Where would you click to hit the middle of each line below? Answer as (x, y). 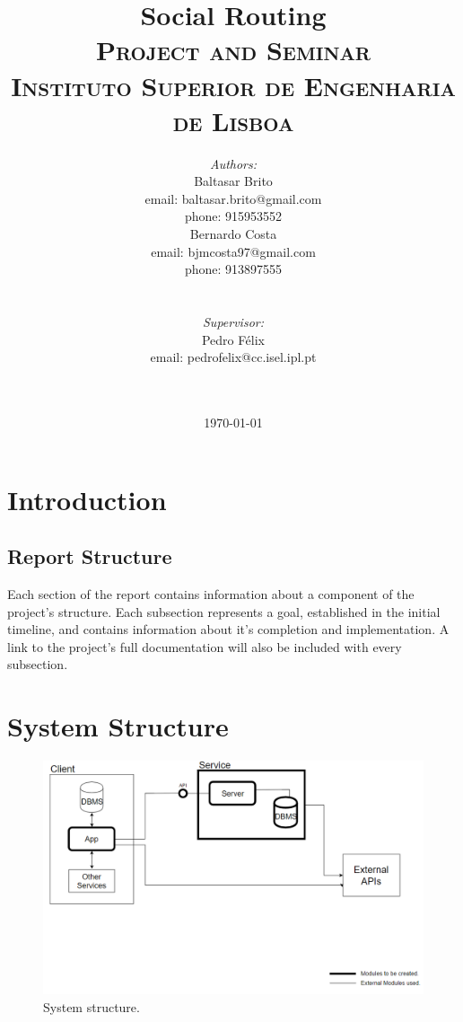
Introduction (87, 499)
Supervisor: (233, 322)
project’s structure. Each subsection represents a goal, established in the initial (224, 611)
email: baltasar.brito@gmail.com (233, 198)
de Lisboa (233, 120)
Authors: (233, 163)
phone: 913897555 (233, 269)
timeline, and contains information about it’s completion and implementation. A (228, 629)
